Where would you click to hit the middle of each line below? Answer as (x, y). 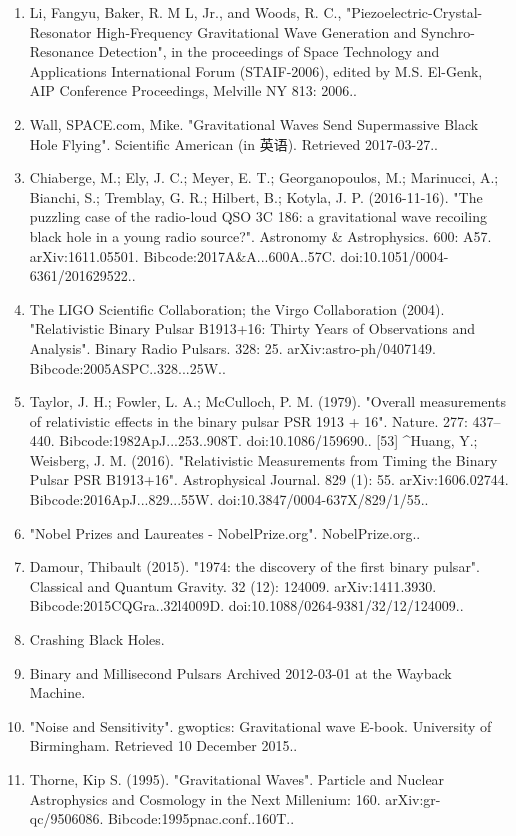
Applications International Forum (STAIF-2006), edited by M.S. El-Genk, (256, 70)
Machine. (57, 692)
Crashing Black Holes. (97, 639)
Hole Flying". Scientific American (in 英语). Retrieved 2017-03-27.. (233, 143)
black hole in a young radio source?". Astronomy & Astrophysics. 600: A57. (260, 235)
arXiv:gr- (413, 798)
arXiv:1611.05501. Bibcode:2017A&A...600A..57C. (182, 255)
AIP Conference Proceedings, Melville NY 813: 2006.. (193, 90)
